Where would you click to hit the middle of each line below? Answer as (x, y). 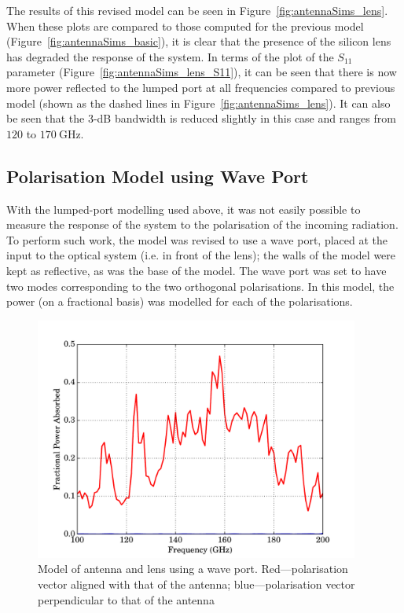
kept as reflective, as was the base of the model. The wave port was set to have (196, 270)
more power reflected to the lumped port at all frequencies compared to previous (201, 87)
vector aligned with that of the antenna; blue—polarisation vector (196, 584)
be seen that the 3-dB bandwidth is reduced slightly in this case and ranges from (201, 118)
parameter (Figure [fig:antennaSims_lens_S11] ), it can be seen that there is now (202, 72)
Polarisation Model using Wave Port (158, 176)
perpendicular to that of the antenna (126, 599)
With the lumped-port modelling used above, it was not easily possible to (184, 209)
